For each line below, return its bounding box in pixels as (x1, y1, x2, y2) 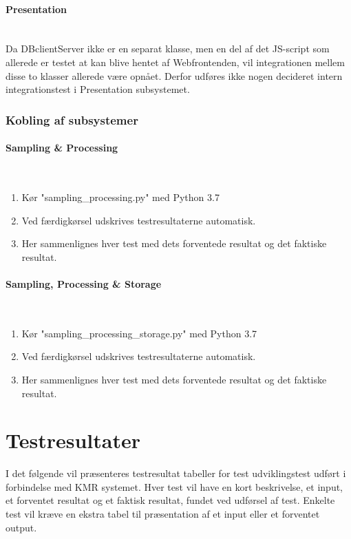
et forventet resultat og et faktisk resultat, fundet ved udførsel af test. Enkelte (6, 493, 335, 507)
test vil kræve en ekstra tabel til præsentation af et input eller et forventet (6, 507, 320, 521)
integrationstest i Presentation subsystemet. (6, 82, 190, 96)
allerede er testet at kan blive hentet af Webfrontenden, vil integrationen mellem (6, 54, 345, 69)
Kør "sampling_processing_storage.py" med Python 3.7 (21, 326, 257, 340)
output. (6, 520, 37, 534)
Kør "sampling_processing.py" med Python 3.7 (21, 190, 220, 204)
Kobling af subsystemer (6, 111, 138, 128)
